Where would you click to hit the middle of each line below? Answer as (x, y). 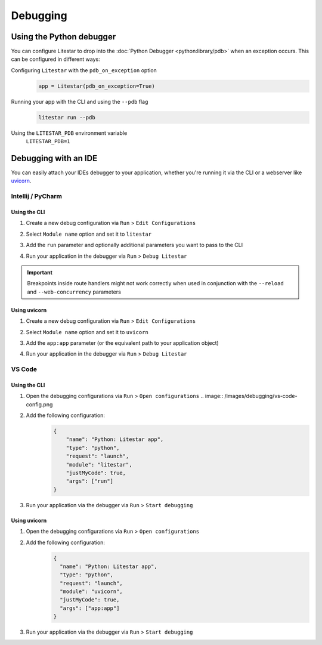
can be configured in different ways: (56, 59)
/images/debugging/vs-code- (261, 396)
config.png (39, 404)
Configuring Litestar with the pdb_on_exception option (84, 70)
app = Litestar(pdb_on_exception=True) (97, 86)
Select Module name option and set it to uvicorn (87, 332)
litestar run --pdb (67, 117)
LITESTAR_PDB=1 (48, 141)
